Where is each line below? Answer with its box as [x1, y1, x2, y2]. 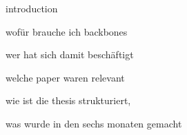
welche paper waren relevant [6, 70, 125, 84]
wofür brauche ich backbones [6, 24, 128, 38]
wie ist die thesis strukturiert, [6, 93, 131, 108]
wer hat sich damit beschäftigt [6, 47, 134, 62]
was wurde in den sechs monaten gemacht [6, 116, 182, 130]
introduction [6, 1, 58, 15]
